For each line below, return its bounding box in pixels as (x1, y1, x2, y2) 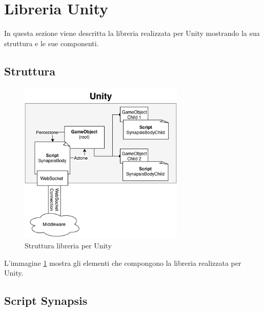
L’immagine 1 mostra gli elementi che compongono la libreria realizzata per (4, 257, 241, 268)
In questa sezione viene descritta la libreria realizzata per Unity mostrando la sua (4, 28, 260, 38)
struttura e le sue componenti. (4, 37, 99, 48)
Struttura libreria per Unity (25, 240, 112, 250)
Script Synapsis (4, 293, 88, 308)
